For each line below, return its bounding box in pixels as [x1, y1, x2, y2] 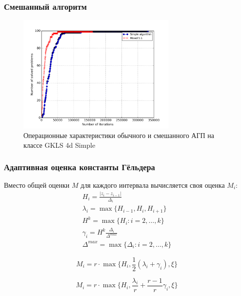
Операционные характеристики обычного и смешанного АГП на [23, 130, 215, 140]
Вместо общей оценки [4, 179, 70, 190]
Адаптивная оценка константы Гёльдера [4, 160, 155, 173]
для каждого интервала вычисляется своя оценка [80, 179, 225, 190]
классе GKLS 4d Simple [23, 140, 96, 150]
